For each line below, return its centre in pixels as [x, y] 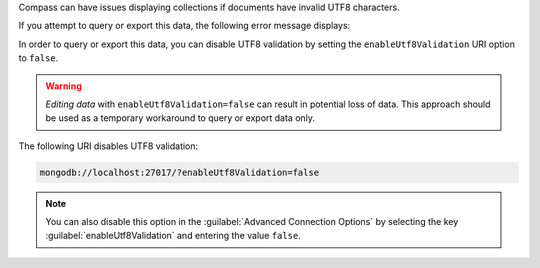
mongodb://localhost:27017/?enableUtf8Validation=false [179, 172]
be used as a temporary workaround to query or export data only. [180, 118]
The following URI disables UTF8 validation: [108, 146]
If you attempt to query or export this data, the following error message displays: [184, 26]
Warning [63, 86]
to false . [38, 58]
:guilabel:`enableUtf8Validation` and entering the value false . [173, 236]
